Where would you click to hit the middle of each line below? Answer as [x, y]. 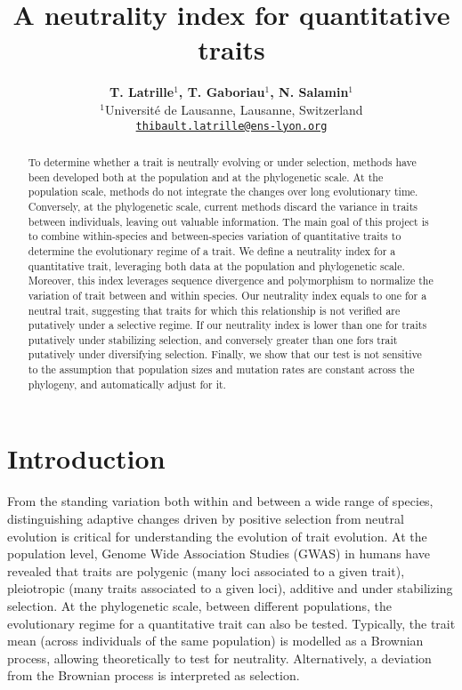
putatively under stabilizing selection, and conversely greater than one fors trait [213, 339]
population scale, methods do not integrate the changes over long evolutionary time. [223, 192]
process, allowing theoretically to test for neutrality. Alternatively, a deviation [219, 658]
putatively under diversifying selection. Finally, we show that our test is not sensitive [225, 354]
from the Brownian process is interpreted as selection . [154, 675]
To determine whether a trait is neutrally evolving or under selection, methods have [222, 161]
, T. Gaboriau [222, 92]
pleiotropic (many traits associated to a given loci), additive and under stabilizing [230, 588]
